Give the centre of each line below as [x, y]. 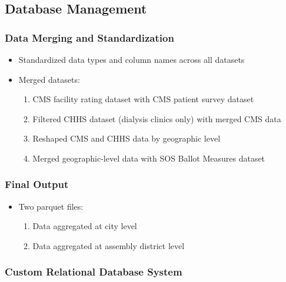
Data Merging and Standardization [89, 37]
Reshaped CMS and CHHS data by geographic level [127, 138]
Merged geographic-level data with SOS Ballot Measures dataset [149, 158]
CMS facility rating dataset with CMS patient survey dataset [143, 99]
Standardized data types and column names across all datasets [132, 59]
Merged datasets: [49, 79]
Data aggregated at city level [85, 226]
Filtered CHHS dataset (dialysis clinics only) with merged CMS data [157, 118]
